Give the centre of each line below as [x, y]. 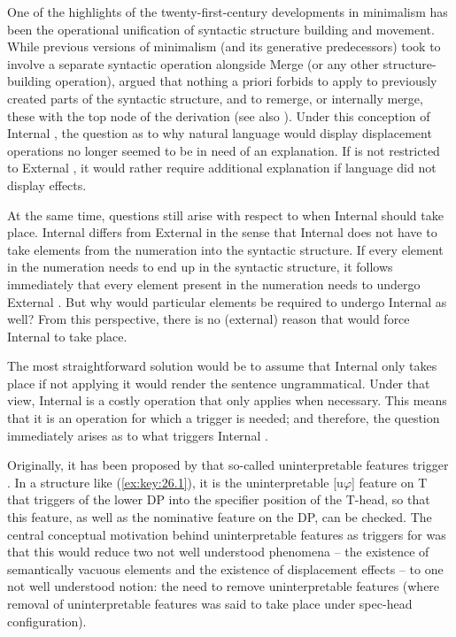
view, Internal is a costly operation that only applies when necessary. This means [227, 400]
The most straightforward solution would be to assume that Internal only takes [222, 366]
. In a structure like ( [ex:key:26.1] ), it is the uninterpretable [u [175, 482]
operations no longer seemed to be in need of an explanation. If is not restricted [224, 150]
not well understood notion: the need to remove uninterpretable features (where [224, 586]
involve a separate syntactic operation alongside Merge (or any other [193, 63]
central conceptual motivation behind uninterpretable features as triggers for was [227, 534]
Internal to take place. [67, 336]
